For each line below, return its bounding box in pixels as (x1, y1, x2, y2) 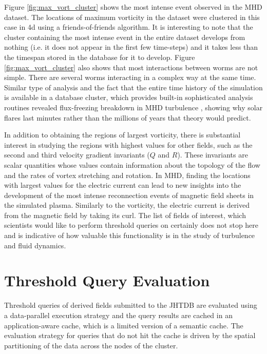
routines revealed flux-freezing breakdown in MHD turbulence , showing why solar (4, 102, 263, 112)
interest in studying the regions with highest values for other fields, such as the (4, 139, 253, 150)
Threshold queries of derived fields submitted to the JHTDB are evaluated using (4, 300, 257, 310)
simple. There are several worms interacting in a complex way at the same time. (4, 72, 256, 83)
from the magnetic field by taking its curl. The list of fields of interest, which (4, 209, 246, 220)
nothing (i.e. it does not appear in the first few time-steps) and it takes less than (4, 42, 258, 52)
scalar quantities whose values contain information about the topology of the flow (4, 159, 260, 170)
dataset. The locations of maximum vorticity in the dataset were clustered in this (4, 11, 260, 22)
